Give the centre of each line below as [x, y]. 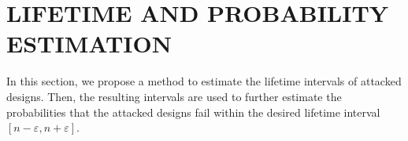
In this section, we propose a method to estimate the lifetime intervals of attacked [204, 81]
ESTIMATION [89, 43]
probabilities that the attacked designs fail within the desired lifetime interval [193, 112]
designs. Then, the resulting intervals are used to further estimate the [174, 96]
